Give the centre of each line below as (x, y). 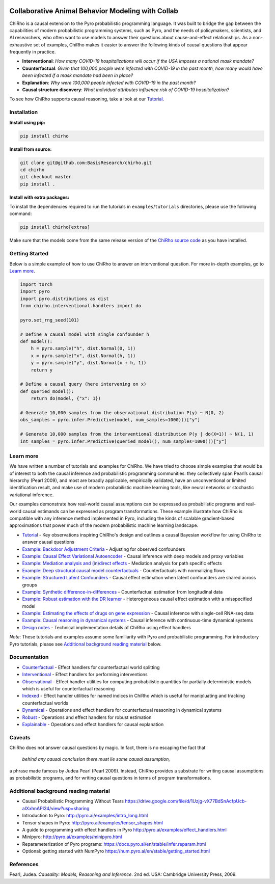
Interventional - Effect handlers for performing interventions (85, 675)
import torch (36, 284)
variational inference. (32, 495)
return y (42, 370)
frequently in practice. (33, 52)
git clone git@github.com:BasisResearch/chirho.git (86, 163)
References (24, 864)
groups (30, 585)
